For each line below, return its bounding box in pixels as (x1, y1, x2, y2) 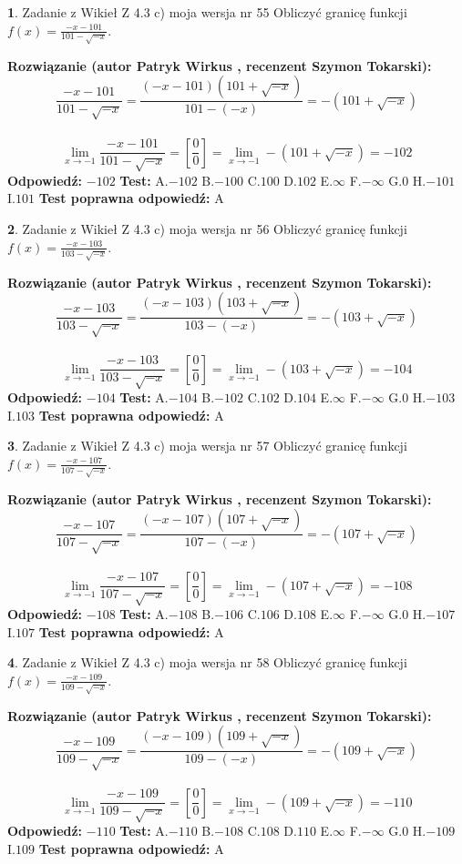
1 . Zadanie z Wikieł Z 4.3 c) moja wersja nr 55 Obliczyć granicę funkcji (7, 3, 407, 21)
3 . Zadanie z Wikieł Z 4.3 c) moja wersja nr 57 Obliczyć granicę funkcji (7, 436, 407, 455)
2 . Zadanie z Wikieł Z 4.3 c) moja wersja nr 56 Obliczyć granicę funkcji (7, 219, 407, 239)
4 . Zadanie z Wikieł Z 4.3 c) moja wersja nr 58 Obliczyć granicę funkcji (7, 653, 407, 672)
